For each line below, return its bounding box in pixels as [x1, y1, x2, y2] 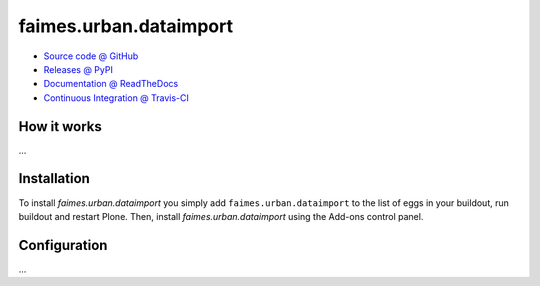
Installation [18, 170, 90, 187]
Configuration [18, 236, 108, 254]
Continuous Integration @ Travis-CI [43, 91, 190, 104]
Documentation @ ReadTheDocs [43, 78, 179, 90]
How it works [18, 118, 102, 135]
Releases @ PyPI [43, 63, 114, 75]
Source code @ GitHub [43, 50, 139, 62]
